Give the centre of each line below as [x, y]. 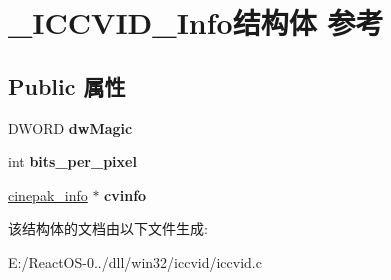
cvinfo [125, 194]
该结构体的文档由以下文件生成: [108, 228]
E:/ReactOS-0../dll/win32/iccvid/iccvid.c [135, 261]
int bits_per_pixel [72, 161]
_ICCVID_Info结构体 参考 [196, 22]
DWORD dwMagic [70, 127]
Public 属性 [67, 85]
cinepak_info [48, 194]
